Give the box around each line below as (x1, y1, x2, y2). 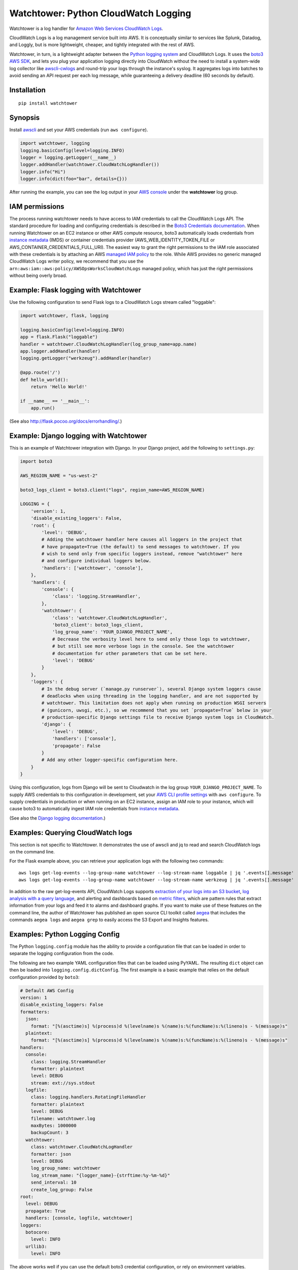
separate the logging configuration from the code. (9, 950, 114, 957)
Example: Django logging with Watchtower (9, 431, 147, 440)
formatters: (20, 1009, 50, 1014)
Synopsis (9, 113, 40, 122)
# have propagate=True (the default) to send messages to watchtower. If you (41, 544, 240, 550)
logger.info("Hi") (20, 169, 66, 175)
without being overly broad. (9, 272, 68, 279)
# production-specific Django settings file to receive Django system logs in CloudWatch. (41, 714, 275, 720)
